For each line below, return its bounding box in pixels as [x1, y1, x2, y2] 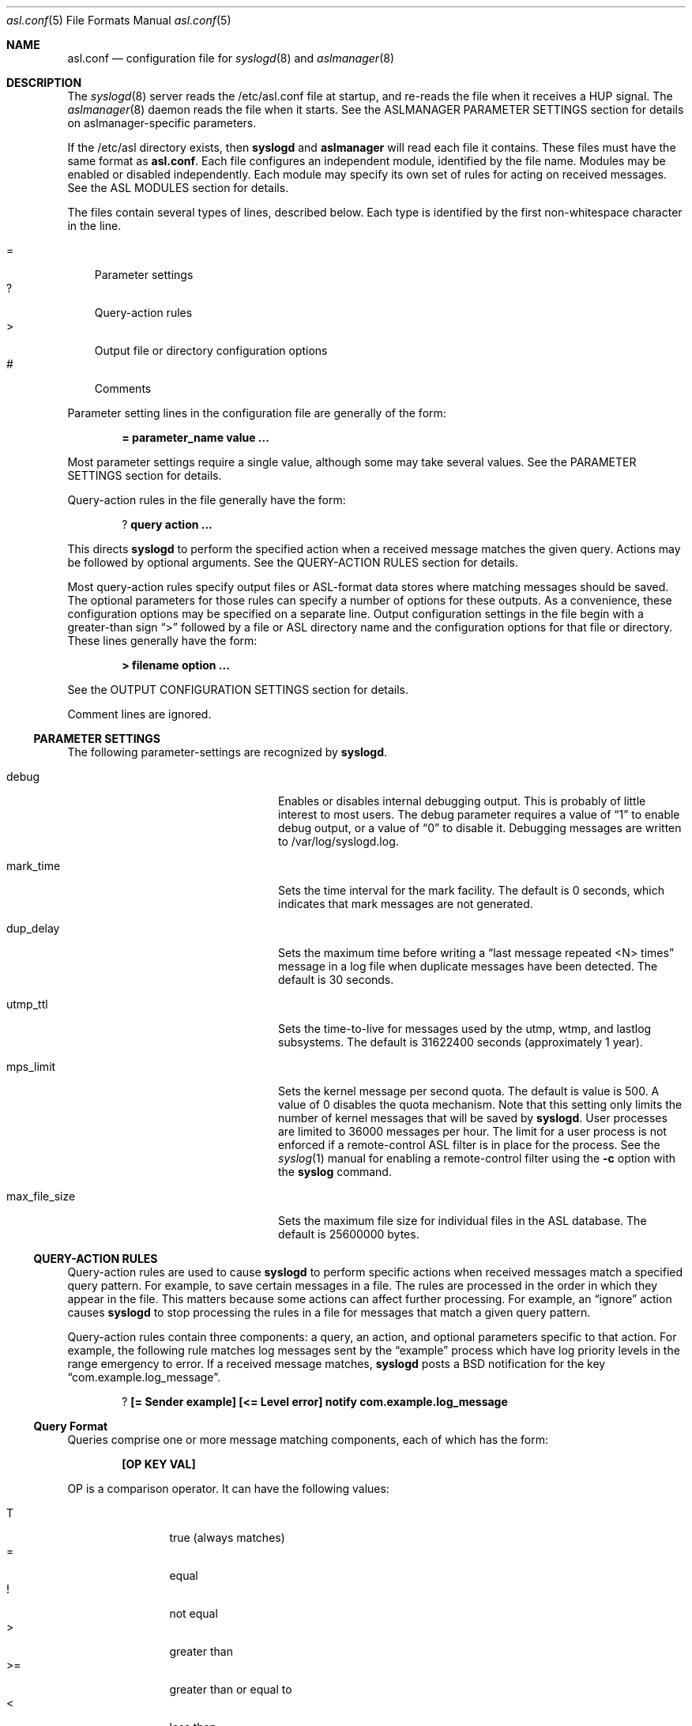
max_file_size [6, 1189, 76, 1203]
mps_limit [6, 1060, 56, 1073]
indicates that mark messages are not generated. [278, 897, 533, 910]
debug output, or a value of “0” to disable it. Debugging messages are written [278, 821, 682, 835]
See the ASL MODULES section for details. [67, 181, 289, 194]
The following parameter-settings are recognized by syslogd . [67, 745, 388, 759]
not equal [169, 1607, 218, 1620]
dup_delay [6, 921, 60, 935]
